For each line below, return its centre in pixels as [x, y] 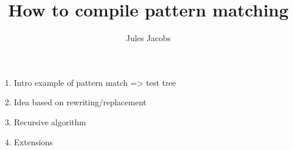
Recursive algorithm [50, 121]
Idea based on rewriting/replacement [80, 102]
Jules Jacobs [148, 38]
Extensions [33, 141]
